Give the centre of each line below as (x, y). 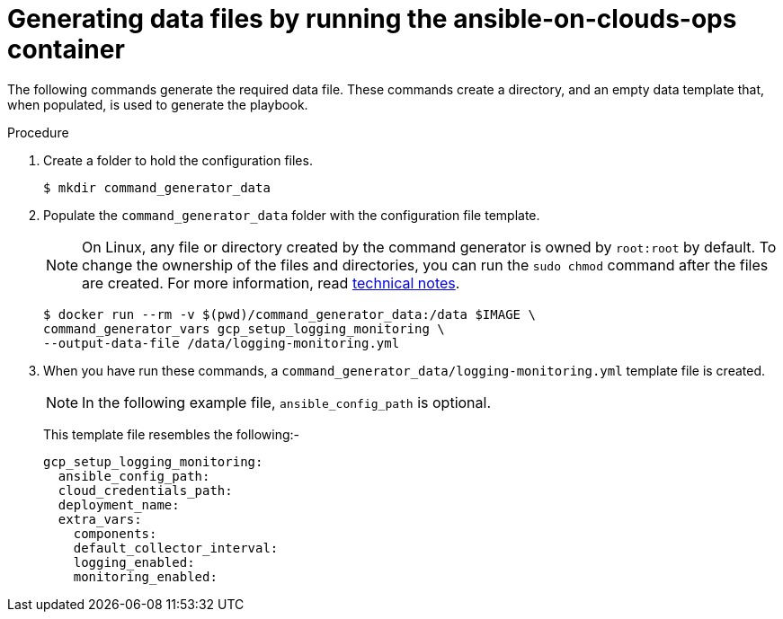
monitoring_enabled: (145, 576)
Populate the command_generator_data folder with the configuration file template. (292, 215)
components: (115, 533)
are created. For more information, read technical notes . (271, 283)
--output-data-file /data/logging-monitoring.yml (222, 343)
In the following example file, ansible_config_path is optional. (287, 402)
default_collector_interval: (176, 548)
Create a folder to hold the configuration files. (178, 160)
